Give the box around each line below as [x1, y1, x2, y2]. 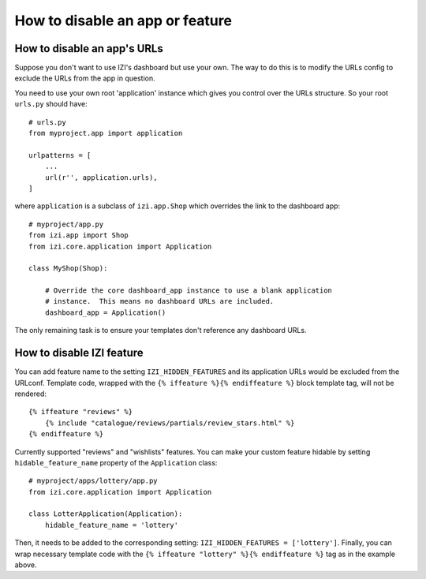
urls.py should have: [14, 99, 88, 109]
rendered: [14, 389, 47, 398]
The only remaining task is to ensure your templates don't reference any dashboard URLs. [14, 326, 307, 335]
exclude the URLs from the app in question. [14, 73, 155, 83]
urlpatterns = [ [28, 151, 92, 159]
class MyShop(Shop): [28, 264, 108, 273]
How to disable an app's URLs [14, 42, 163, 55]
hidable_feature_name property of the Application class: [14, 458, 218, 467]
